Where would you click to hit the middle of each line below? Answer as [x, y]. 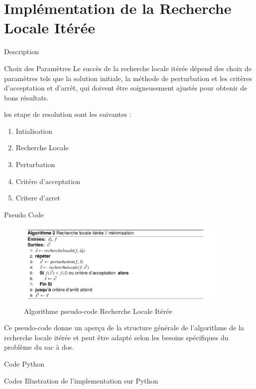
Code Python [24, 363]
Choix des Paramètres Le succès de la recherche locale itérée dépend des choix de [128, 68]
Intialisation [34, 131]
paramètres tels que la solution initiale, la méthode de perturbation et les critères [128, 78]
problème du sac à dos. [39, 347]
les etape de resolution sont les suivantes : [68, 114]
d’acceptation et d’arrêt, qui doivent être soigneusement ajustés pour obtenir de [126, 88]
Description [21, 51]
